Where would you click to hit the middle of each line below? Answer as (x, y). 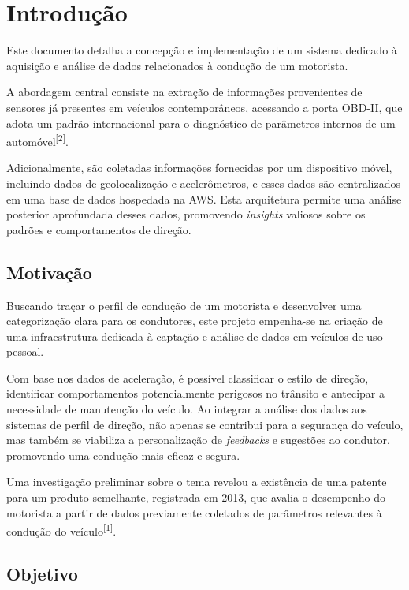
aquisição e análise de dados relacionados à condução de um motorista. (177, 65)
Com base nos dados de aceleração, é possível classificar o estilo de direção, (188, 377)
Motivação (49, 272)
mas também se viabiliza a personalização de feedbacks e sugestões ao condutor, (198, 440)
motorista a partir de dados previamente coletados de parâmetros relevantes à (194, 512)
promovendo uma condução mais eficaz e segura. (123, 455)
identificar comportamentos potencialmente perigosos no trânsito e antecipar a (195, 393)
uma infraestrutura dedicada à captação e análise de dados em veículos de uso (195, 336)
